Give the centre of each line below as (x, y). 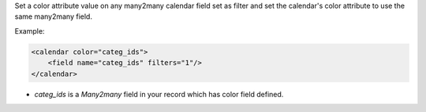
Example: (30, 31)
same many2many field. (53, 16)
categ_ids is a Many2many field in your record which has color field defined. (159, 94)
